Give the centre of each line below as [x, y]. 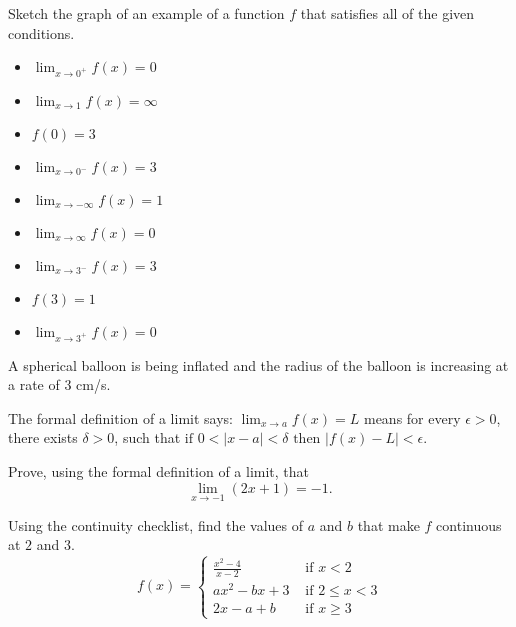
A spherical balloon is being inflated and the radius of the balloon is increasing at [258, 364]
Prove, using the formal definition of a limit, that [158, 471]
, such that [147, 437]
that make [388, 524]
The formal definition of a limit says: [120, 417]
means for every [412, 417]
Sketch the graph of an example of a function [146, 13]
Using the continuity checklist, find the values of [156, 524]
